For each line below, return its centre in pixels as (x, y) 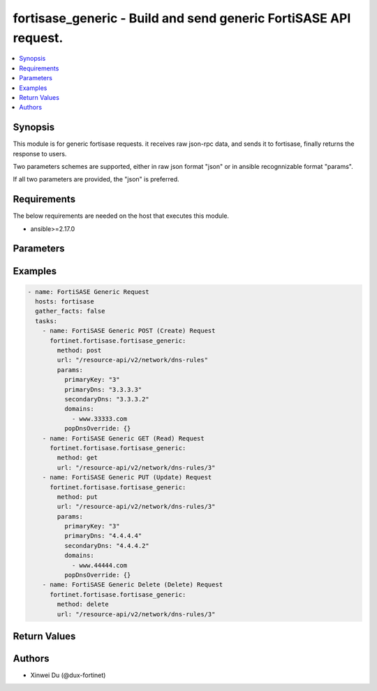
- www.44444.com (99, 565)
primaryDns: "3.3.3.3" (103, 389)
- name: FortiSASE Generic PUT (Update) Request (127, 477)
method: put (77, 497)
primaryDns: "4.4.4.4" (103, 536)
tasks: (46, 321)
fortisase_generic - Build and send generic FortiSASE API (182, 18)
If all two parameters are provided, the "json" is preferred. (96, 179)
